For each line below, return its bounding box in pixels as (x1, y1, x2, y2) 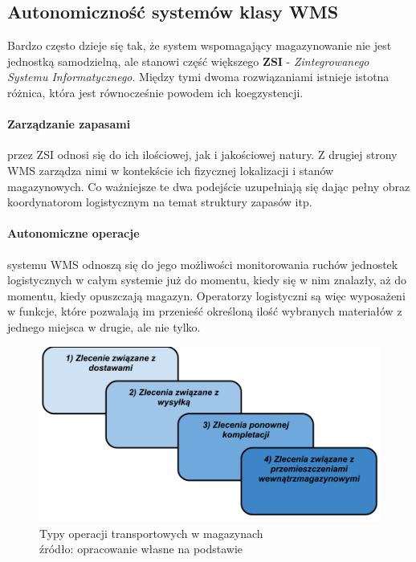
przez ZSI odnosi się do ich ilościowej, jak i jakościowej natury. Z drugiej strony (7, 146, 398, 163)
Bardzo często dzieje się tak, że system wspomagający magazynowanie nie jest (7, 37, 392, 54)
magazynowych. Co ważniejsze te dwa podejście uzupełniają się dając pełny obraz (7, 177, 410, 194)
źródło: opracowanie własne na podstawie (39, 540, 243, 557)
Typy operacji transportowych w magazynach (39, 524, 263, 541)
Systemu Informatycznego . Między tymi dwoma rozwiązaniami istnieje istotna (7, 68, 389, 85)
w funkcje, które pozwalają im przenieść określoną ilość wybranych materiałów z (7, 303, 402, 320)
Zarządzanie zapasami (7, 116, 131, 132)
